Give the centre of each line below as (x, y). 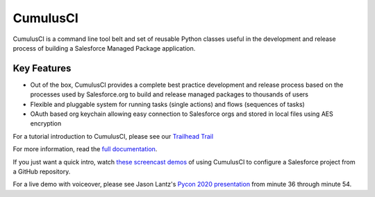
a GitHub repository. (42, 171)
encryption (46, 123)
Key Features (42, 68)
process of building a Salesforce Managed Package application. (104, 48)
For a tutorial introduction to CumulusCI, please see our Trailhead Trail (113, 136)
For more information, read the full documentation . (85, 149)
